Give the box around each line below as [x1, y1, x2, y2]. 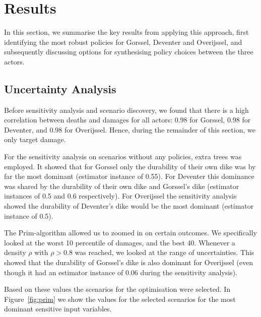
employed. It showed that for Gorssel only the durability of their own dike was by [4, 161, 256, 171]
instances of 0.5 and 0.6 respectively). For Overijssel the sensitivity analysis [4, 191, 237, 201]
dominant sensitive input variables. [4, 303, 112, 314]
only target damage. [4, 134, 66, 145]
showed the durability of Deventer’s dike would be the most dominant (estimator [4, 201, 254, 211]
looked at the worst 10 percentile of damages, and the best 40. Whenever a [4, 237, 235, 247]
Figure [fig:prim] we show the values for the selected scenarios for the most [4, 293, 236, 304]
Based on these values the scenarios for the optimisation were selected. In [4, 284, 231, 294]
